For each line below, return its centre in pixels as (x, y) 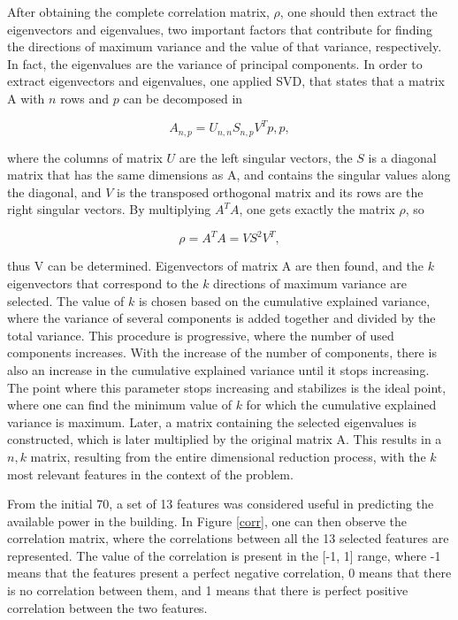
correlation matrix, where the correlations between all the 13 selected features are (228, 538)
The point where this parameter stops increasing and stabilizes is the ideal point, (227, 387)
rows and (85, 98)
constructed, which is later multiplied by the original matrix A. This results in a (225, 439)
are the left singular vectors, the (266, 157)
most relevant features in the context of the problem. (150, 474)
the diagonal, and (54, 191)
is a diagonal (402, 157)
